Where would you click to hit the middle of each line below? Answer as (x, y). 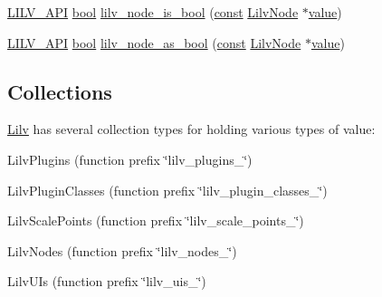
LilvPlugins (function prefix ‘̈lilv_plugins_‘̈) (130, 159)
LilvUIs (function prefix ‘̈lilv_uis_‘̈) (107, 281)
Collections (60, 91)
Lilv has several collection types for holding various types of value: (191, 129)
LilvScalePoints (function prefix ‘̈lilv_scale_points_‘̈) (156, 220)
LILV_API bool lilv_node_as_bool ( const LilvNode (154, 42)
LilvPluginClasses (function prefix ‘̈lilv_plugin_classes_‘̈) (167, 190)
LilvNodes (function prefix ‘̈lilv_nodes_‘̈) (122, 250)
